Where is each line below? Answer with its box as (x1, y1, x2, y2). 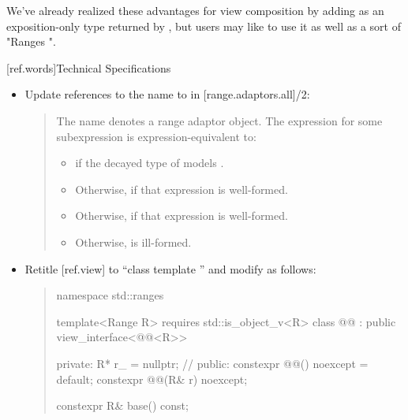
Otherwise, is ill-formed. (75, 233, 192, 250)
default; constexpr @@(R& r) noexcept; (56, 370, 248, 387)
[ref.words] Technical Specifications (6, 59, 171, 76)
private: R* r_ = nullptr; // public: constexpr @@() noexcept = (56, 355, 369, 371)
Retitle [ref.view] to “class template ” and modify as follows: (24, 260, 316, 277)
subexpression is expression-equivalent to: (56, 128, 256, 144)
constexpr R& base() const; (56, 397, 189, 414)
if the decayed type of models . (75, 154, 224, 171)
